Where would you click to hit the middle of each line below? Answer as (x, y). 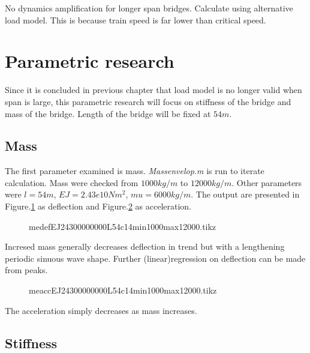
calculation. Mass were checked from (72, 182)
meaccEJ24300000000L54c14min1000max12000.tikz (123, 290)
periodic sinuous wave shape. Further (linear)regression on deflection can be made (155, 258)
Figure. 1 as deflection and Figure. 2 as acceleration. (98, 206)
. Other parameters (267, 182)
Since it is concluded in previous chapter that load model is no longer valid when (154, 90)
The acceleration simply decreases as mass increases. (101, 310)
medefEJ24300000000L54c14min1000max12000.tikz (123, 226)
